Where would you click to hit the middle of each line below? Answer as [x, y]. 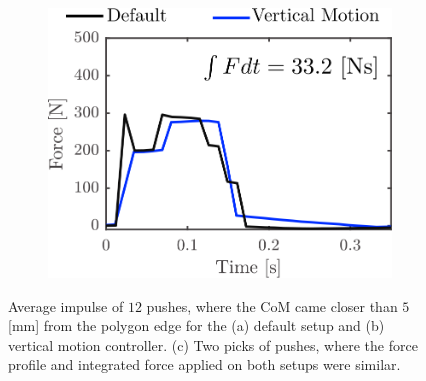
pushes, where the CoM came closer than [272, 305]
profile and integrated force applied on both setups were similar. [204, 364]
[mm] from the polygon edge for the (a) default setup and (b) [196, 325]
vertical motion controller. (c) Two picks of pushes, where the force [213, 344]
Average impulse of [66, 305]
